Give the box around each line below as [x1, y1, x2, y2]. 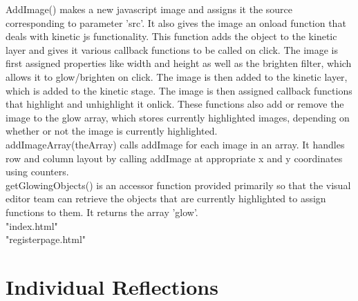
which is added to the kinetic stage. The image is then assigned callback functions [6, 83, 352, 97]
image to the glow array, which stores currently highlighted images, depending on [6, 110, 350, 124]
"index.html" [6, 218, 58, 233]
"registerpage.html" [6, 232, 86, 246]
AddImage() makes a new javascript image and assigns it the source [6, 2, 293, 16]
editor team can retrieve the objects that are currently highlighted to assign [6, 191, 326, 206]
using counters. [6, 164, 69, 179]
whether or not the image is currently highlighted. [6, 124, 218, 138]
